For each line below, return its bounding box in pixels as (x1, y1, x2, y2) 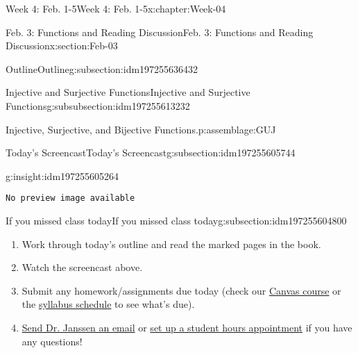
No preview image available (6, 193, 135, 204)
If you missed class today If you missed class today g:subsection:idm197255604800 (6, 213, 347, 227)
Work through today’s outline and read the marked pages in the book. (22, 236, 321, 251)
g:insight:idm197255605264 (6, 168, 119, 183)
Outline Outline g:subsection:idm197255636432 (6, 61, 198, 76)
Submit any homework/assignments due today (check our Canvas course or (22, 283, 341, 297)
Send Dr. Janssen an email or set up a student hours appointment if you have (22, 320, 352, 334)
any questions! (22, 334, 83, 348)
